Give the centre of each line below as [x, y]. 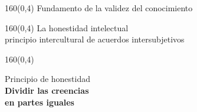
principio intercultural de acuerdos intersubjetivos [95, 39]
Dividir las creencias [47, 90]
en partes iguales [40, 102]
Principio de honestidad [48, 79]
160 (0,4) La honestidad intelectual [67, 27]
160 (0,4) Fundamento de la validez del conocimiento [99, 8]
